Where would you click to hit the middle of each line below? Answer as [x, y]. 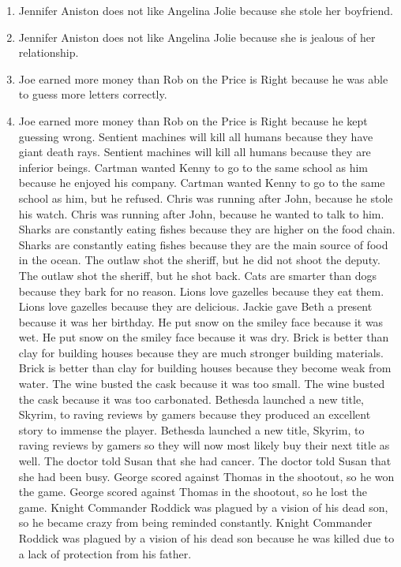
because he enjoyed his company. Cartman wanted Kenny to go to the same [202, 183]
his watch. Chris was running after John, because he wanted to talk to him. [201, 213]
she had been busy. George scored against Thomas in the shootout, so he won [206, 476]
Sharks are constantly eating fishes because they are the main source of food [203, 244]
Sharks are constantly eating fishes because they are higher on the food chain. [207, 229]
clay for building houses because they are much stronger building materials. [201, 352]
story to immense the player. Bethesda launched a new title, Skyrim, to [191, 429]
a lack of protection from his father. [105, 553]
